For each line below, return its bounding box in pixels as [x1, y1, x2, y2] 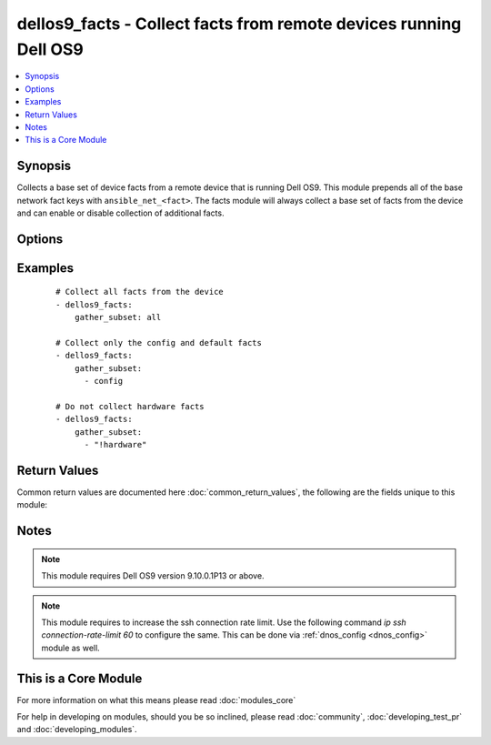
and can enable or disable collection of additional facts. [16, 207, 225, 218]
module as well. [41, 642, 100, 653]
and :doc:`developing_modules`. [16, 724, 137, 735]
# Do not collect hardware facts [55, 401, 205, 411]
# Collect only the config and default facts [55, 337, 263, 347]
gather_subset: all [74, 312, 162, 323]
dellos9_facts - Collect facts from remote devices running [16, 14, 462, 34]
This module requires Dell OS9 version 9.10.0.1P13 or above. [41, 570, 265, 581]
